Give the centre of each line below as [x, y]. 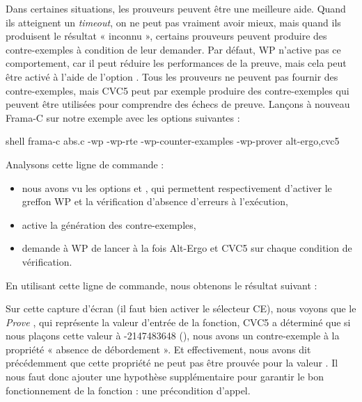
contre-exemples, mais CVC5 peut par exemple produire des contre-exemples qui [178, 90]
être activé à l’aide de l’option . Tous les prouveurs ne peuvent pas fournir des [172, 76]
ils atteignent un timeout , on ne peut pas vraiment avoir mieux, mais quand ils [173, 22]
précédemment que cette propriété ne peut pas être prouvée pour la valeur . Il [172, 363]
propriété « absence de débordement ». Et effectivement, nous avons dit [158, 349]
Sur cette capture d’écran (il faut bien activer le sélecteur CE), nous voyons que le [181, 308]
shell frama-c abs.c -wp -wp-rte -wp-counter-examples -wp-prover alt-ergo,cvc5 [173, 141]
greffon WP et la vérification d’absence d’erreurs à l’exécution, [155, 201]
